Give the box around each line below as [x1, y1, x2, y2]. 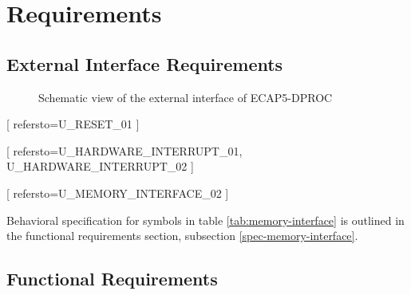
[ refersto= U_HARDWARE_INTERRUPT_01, [6, 142, 243, 159]
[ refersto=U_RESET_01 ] [6, 116, 140, 132]
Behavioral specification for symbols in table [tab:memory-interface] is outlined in [6, 211, 405, 228]
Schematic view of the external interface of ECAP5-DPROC [38, 88, 333, 105]
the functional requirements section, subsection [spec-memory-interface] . [6, 227, 358, 244]
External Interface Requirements [6, 51, 283, 76]
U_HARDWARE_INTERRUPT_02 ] [6, 158, 194, 175]
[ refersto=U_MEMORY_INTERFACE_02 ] [6, 184, 229, 201]
